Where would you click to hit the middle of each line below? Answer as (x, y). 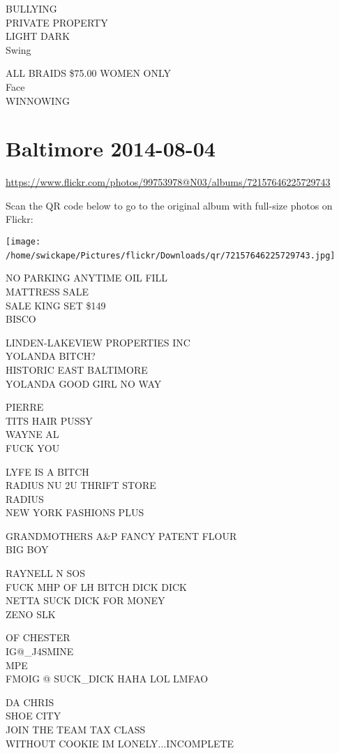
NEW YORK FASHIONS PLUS (75, 512)
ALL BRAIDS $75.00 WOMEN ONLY (89, 73)
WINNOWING (38, 100)
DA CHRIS (30, 702)
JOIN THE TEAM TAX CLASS (76, 729)
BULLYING (31, 8)
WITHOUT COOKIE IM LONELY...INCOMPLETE (120, 743)
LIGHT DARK (38, 36)
